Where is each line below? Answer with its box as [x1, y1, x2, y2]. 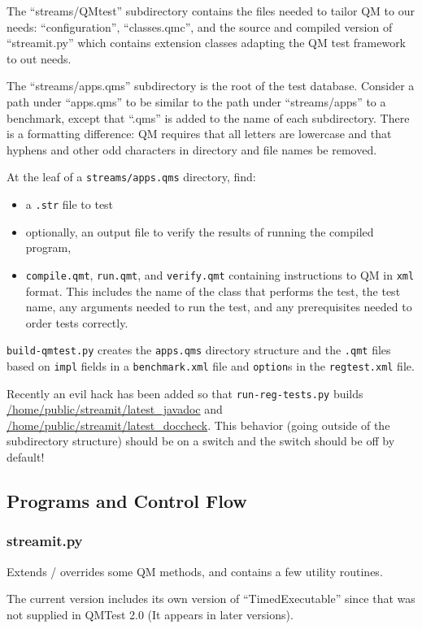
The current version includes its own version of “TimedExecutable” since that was [7, 590, 415, 607]
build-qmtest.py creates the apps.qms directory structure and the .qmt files [7, 341, 391, 358]
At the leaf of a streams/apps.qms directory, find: [7, 168, 256, 185]
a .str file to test [25, 196, 114, 212]
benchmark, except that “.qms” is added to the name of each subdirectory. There [7, 109, 410, 126]
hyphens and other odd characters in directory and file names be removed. [7, 141, 377, 158]
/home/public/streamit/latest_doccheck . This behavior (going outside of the [7, 416, 390, 433]
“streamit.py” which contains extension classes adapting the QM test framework [7, 34, 407, 51]
